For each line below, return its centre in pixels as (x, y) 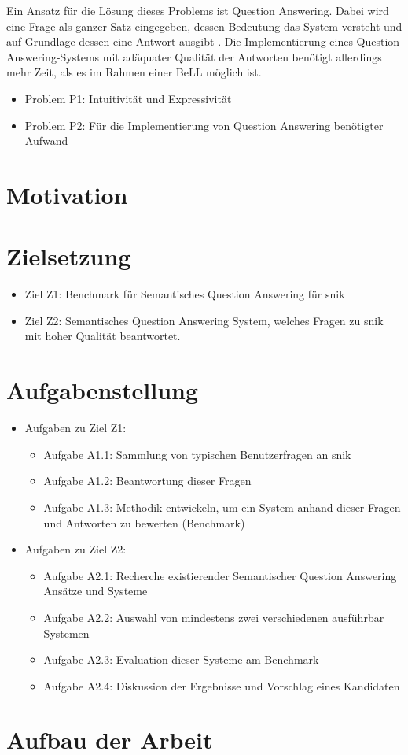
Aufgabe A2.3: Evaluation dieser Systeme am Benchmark (181, 659)
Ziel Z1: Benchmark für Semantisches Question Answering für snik (185, 294)
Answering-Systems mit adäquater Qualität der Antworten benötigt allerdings (194, 56)
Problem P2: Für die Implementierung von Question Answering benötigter (204, 125)
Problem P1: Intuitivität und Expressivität (128, 98)
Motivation (67, 194)
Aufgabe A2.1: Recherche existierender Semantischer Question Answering (220, 575)
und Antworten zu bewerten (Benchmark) (144, 522)
